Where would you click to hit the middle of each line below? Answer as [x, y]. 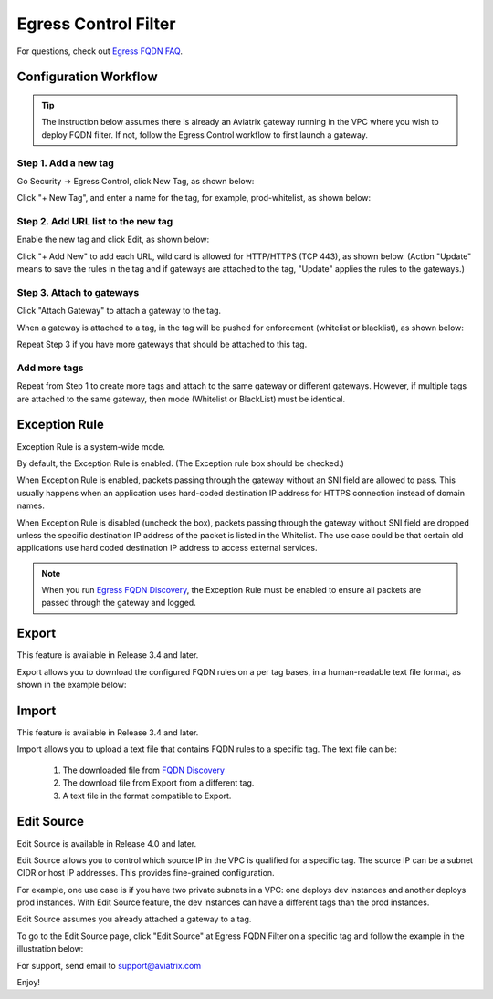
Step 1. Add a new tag [65, 162]
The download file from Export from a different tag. [158, 783]
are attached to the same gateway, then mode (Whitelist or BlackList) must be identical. [181, 399]
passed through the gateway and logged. [119, 603]
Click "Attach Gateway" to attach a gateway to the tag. [119, 311]
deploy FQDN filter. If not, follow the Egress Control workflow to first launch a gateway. [205, 135]
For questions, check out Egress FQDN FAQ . [100, 51]
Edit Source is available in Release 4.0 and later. [106, 843]
